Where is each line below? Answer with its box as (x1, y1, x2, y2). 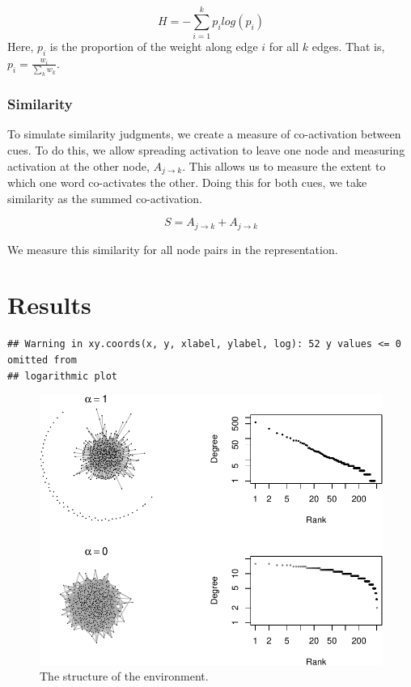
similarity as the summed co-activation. (7, 189, 202, 206)
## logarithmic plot (7, 370, 118, 382)
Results (7, 288, 91, 321)
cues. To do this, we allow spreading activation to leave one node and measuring (7, 142, 405, 158)
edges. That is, (311, 38, 385, 55)
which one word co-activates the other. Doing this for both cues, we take (7, 174, 367, 191)
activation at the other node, (7, 157, 150, 174)
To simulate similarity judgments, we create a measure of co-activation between (7, 125, 401, 142)
